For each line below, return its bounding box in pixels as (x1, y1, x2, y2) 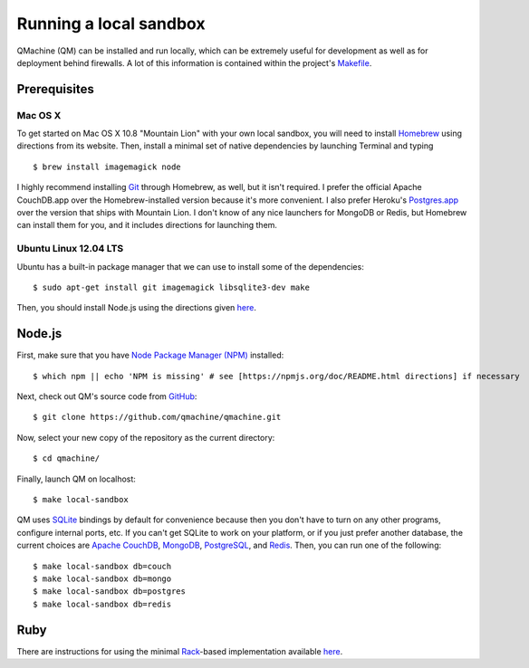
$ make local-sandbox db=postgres (33, 587, 186, 596)
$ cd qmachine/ (33, 453, 101, 463)
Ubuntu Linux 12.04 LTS (16, 243, 124, 255)
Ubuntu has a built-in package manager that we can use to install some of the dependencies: (16, 261, 364, 272)
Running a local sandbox (16, 14, 206, 33)
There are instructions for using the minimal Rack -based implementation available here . (16, 645, 343, 656)
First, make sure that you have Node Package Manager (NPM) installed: (16, 349, 284, 361)
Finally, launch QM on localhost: (16, 473, 136, 484)
